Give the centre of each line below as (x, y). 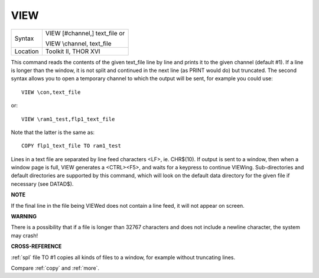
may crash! (25, 236)
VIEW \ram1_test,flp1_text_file (68, 119)
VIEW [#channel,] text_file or (85, 33)
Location (27, 51)
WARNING (24, 217)
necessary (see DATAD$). (42, 184)
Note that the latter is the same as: (53, 132)
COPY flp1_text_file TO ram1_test (71, 146)
